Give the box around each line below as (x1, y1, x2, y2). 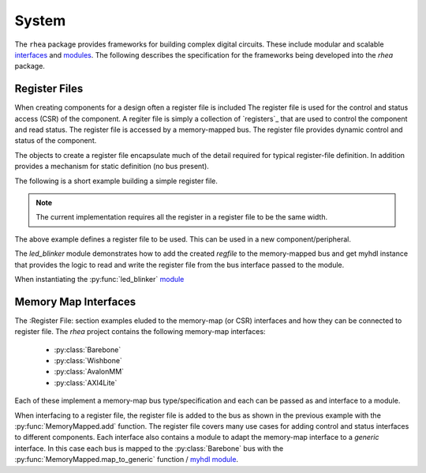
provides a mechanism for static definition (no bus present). (14, 162, 209, 171)
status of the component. (14, 136, 97, 145)
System (14, 12, 66, 29)
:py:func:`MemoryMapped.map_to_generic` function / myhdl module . (14, 455, 239, 464)
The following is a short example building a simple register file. (14, 176, 219, 186)
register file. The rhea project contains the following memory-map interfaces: (14, 327, 266, 336)
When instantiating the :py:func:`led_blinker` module (14, 274, 185, 283)
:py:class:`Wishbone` (54, 356, 122, 365)
